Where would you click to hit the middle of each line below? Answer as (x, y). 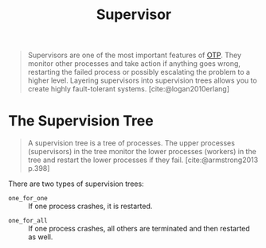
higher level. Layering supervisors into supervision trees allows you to (142, 80)
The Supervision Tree (81, 121)
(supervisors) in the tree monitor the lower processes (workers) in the (142, 152)
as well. (41, 237)
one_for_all (28, 221)
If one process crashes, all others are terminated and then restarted (139, 229)
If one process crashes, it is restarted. (90, 206)
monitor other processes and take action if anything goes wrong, (134, 64)
